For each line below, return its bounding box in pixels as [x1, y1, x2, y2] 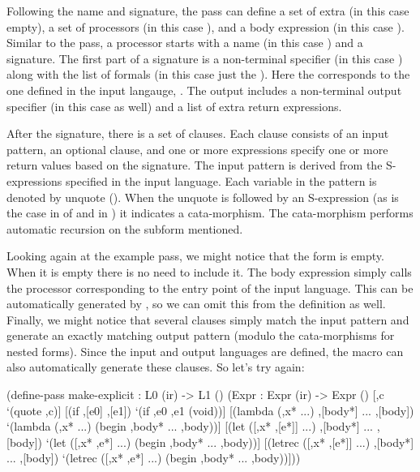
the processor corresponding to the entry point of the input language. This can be [6, 279, 414, 296]
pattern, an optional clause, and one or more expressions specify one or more [6, 140, 388, 157]
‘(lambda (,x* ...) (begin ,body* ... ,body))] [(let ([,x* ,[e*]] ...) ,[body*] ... [6, 418, 374, 435]
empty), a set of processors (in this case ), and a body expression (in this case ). [6, 18, 405, 35]
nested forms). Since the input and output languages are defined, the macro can [6, 342, 404, 359]
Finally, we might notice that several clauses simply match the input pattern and [6, 311, 409, 328]
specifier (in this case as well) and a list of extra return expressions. [6, 97, 342, 114]
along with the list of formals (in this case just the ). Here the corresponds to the [6, 66, 410, 83]
